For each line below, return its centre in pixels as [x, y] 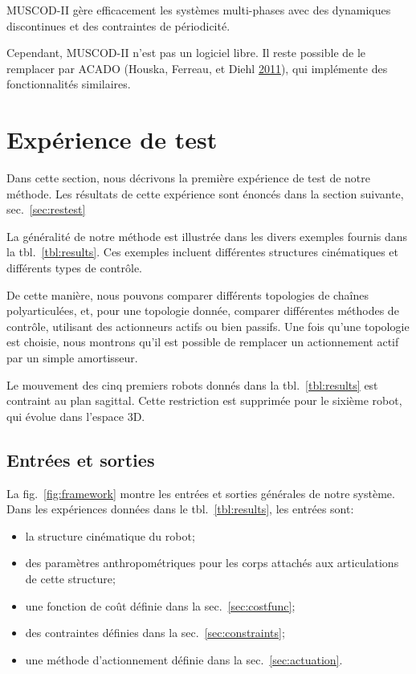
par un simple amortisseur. [72, 358]
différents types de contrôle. [74, 268]
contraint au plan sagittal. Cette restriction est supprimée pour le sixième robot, [204, 400]
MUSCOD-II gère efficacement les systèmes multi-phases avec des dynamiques [199, 10]
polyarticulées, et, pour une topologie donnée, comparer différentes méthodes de [203, 310]
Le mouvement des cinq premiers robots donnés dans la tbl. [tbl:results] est [192, 384]
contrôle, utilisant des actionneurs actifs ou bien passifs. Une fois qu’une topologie [208, 326]
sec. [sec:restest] [46, 209]
